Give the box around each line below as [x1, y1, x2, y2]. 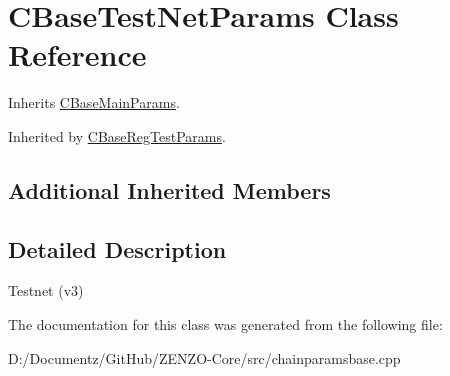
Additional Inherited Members [8, 174, 331, 205]
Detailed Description [8, 233, 227, 264]
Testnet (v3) [8, 280, 84, 301]
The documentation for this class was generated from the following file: [8, 314, 443, 335]
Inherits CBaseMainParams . [8, 92, 180, 113]
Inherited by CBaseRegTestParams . [8, 125, 226, 146]
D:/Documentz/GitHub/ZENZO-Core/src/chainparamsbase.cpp [8, 347, 401, 368]
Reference [8, 34, 147, 75]
